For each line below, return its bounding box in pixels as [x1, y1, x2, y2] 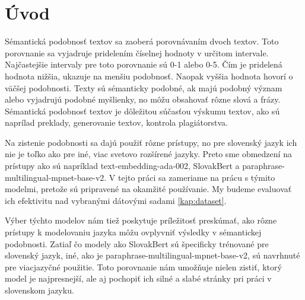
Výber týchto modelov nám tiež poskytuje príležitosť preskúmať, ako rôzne [5, 214, 277, 226]
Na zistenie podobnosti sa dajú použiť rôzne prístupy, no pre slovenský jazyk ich [5, 136, 297, 148]
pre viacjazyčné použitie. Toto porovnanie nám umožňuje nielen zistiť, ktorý [5, 260, 282, 273]
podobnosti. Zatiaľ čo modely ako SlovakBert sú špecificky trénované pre [5, 237, 269, 250]
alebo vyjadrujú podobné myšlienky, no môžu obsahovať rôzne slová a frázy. [5, 93, 281, 106]
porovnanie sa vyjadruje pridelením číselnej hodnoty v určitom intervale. [5, 46, 269, 59]
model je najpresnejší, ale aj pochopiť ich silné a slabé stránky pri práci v [5, 272, 272, 285]
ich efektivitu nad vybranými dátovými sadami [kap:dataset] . [5, 194, 227, 206]
